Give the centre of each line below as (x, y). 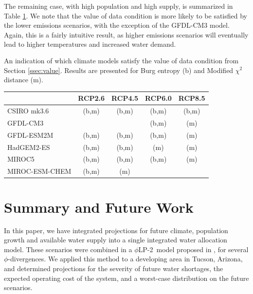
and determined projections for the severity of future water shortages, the (114, 268)
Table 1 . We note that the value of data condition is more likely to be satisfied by (126, 15)
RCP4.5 (125, 98)
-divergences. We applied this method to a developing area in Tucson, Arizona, (125, 259)
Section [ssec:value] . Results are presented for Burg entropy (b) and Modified (119, 70)
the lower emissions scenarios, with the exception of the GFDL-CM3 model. (117, 25)
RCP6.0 (158, 98)
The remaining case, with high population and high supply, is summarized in (118, 6)
